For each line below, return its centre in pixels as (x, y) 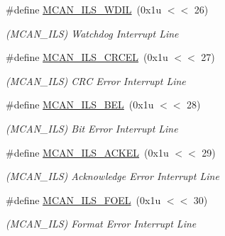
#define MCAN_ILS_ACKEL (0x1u (87, 152)
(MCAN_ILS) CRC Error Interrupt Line (96, 80)
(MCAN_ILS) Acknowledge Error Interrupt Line (112, 176)
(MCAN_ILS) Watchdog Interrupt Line (92, 33)
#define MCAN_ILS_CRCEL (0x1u (87, 57)
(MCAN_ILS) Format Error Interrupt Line (101, 224)
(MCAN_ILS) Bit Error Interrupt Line (92, 128)
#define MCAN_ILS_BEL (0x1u (80, 105)
